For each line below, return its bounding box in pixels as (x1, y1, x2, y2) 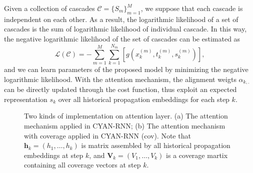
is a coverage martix (166, 149, 228, 160)
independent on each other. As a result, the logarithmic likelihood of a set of (4, 13, 238, 24)
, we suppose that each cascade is (140, 3, 243, 13)
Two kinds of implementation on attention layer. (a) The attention (24, 110, 228, 121)
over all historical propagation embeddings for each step (58, 93, 229, 104)
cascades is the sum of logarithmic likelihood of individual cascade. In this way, (4, 23, 247, 34)
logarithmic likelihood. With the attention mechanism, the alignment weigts (4, 73, 236, 84)
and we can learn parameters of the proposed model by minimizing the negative (4, 64, 248, 74)
